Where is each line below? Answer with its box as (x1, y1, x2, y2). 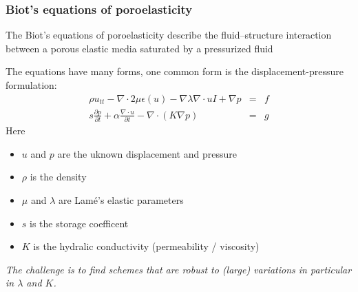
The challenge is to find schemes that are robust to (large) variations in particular (6, 262, 352, 276)
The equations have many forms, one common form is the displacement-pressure (6, 64, 344, 79)
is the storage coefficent (30, 216, 129, 230)
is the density (30, 169, 87, 184)
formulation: (6, 78, 57, 92)
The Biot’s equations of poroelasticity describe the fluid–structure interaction (6, 28, 332, 42)
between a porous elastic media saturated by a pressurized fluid (6, 41, 273, 55)
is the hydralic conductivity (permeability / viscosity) (33, 239, 260, 253)
